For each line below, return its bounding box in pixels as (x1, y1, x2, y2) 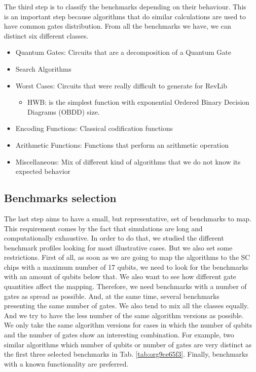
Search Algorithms (15, 63, 72, 74)
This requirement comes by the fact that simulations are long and (4, 223, 203, 233)
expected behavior (15, 166, 71, 176)
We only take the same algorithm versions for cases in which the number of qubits (4, 320, 253, 330)
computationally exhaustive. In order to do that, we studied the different (4, 233, 224, 243)
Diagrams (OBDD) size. (27, 106, 100, 117)
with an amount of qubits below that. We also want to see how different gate (4, 271, 236, 282)
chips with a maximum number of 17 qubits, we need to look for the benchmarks (4, 261, 249, 272)
